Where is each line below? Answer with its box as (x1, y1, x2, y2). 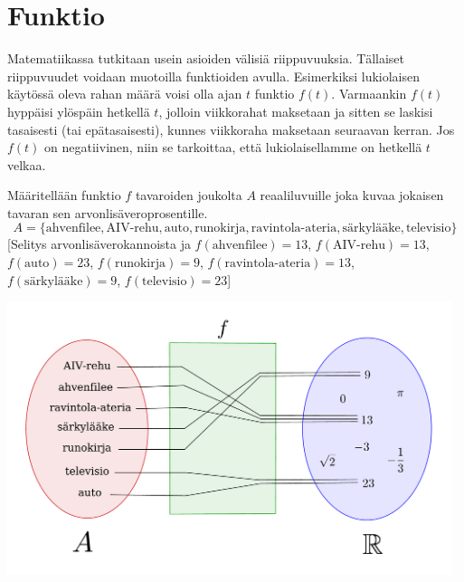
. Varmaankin (331, 84, 407, 103)
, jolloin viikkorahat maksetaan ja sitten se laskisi (158, 101, 433, 120)
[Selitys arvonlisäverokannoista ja (7, 234, 191, 253)
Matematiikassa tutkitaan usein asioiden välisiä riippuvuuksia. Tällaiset (7, 49, 404, 68)
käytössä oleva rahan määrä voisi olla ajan (7, 84, 242, 103)
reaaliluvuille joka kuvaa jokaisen (260, 186, 444, 205)
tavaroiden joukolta (135, 186, 242, 205)
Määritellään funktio (7, 186, 121, 205)
